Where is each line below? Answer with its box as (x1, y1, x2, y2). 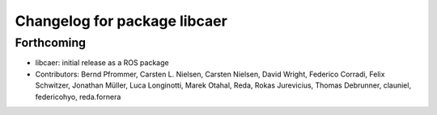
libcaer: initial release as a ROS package (35, 58, 169, 68)
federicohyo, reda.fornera (35, 92, 121, 101)
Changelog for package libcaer (15, 12, 228, 30)
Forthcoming (15, 35, 87, 50)
